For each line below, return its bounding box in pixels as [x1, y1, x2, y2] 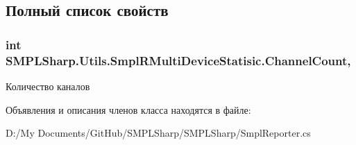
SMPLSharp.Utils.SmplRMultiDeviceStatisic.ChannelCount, [6, 51, 351, 69]
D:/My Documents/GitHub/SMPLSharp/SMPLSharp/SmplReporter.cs [6, 126, 311, 140]
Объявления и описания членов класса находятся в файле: [6, 102, 251, 117]
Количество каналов [6, 78, 90, 93]
